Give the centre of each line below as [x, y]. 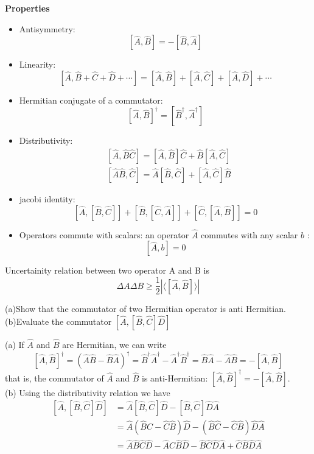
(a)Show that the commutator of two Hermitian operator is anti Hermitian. [145, 309]
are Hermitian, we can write [114, 344]
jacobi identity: [47, 199]
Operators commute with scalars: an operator [104, 234]
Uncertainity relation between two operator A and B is [107, 270]
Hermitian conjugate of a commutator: [91, 100]
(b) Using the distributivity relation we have [88, 392]
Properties [27, 8]
